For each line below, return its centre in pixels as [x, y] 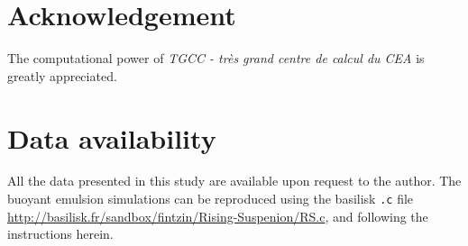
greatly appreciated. [62, 75]
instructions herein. [60, 234]
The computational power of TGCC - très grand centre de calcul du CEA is [216, 58]
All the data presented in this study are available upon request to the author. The [234, 181]
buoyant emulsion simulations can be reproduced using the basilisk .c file [211, 199]
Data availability [112, 137]
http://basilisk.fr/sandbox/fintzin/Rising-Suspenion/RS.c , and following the [218, 216]
